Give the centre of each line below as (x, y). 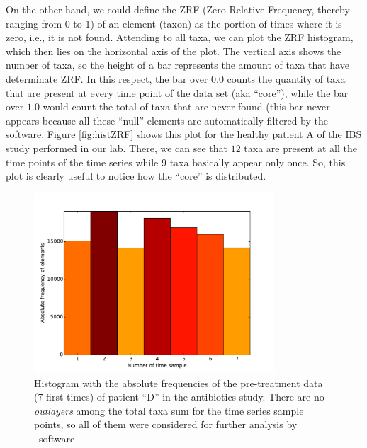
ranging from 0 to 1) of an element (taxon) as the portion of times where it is (174, 23)
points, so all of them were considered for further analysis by (166, 424)
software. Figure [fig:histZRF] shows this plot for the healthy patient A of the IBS (184, 134)
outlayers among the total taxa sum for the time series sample (169, 410)
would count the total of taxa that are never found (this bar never (186, 107)
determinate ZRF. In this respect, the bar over (107, 78)
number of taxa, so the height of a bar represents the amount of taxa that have (177, 65)
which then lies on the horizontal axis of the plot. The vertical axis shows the (174, 51)
